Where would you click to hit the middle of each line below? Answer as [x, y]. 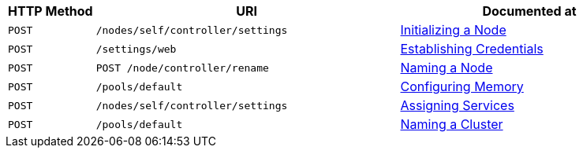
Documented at [529, 11]
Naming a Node [447, 68]
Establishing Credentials [472, 49]
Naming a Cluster [452, 124]
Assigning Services [457, 105]
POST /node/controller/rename [182, 68]
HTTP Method [50, 11]
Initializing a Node [453, 30]
